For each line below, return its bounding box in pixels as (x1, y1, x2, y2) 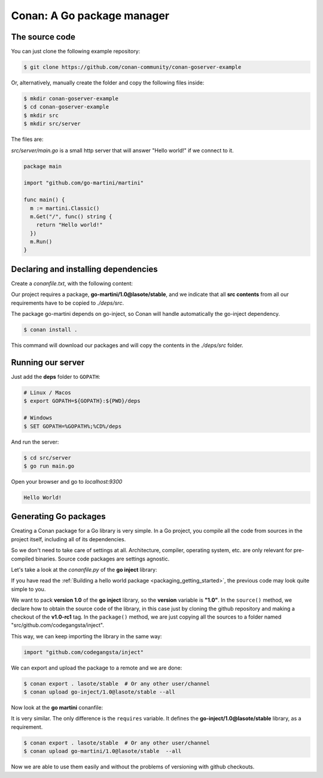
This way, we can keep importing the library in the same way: (11, 632, 162, 640)
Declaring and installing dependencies (11, 264, 158, 274)
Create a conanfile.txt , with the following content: (11, 279, 133, 287)
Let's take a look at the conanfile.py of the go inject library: (11, 566, 157, 573)
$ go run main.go (23, 462, 75, 469)
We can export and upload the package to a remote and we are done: (11, 664, 182, 671)
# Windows (23, 414, 53, 421)
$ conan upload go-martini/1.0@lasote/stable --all (23, 748, 182, 755)
